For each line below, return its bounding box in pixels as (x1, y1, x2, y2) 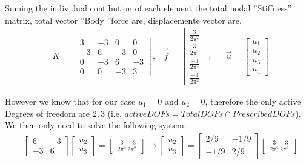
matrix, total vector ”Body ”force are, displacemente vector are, (5, 13, 242, 26)
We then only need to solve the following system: (5, 119, 187, 131)
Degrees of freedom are (5, 107, 90, 119)
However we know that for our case (5, 94, 136, 107)
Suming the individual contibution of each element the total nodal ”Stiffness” (5, 2, 292, 14)
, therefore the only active (205, 94, 301, 107)
